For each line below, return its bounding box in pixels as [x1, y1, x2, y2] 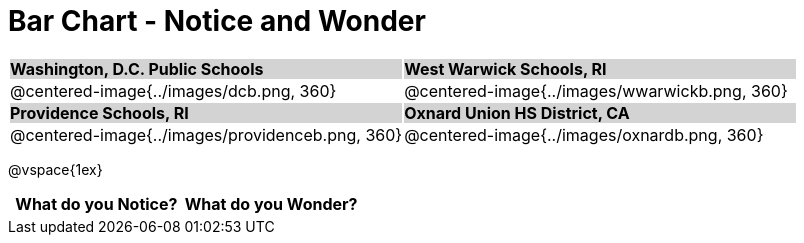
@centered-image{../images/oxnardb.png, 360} [404, 124, 764, 145]
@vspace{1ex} [8, 160, 103, 178]
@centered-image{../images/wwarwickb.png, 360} [404, 80, 788, 101]
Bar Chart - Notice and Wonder [8, 4, 426, 38]
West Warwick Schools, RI [404, 58, 607, 79]
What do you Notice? [15, 193, 178, 214]
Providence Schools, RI [10, 102, 189, 123]
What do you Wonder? [184, 193, 358, 214]
